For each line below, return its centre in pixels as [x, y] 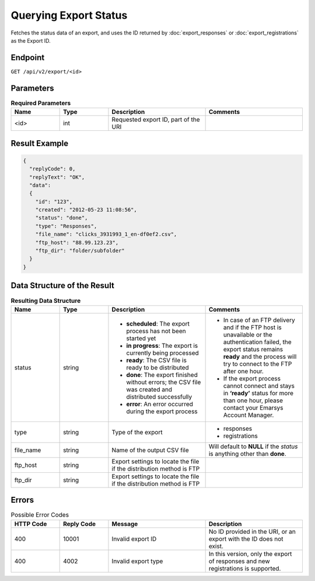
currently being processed [163, 352]
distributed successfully [159, 396]
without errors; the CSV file [164, 382]
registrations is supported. [245, 568]
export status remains [253, 349]
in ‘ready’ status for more [258, 393]
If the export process [252, 378]
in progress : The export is [162, 345]
